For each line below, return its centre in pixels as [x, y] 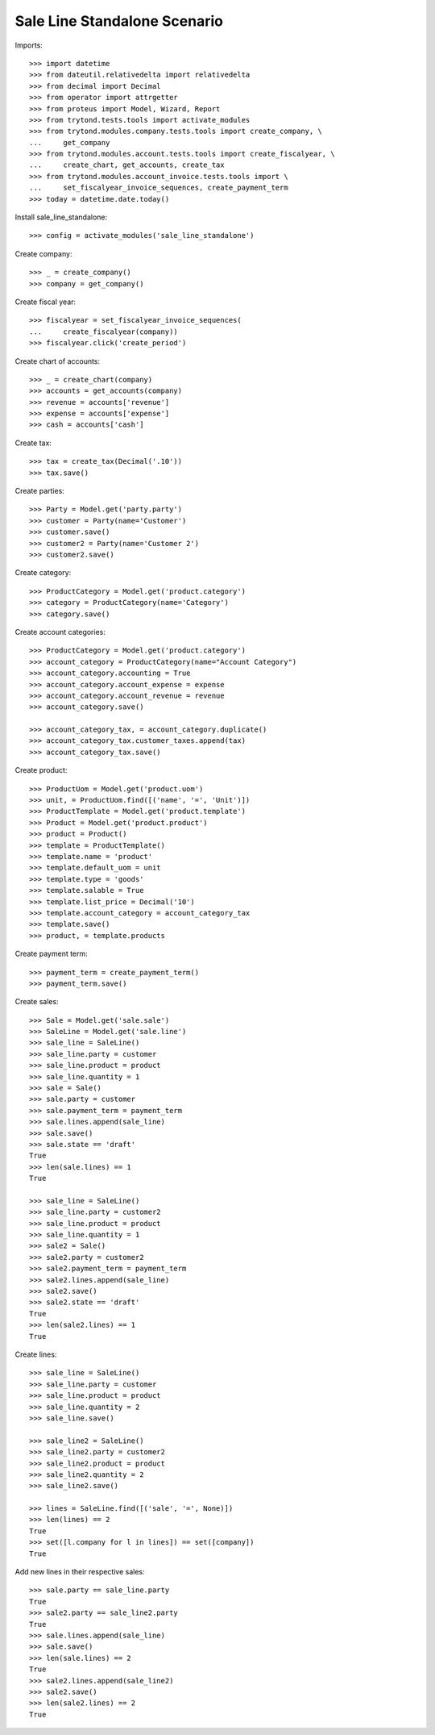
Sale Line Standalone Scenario [119, 21]
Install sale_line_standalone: [61, 217]
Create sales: [37, 1002]
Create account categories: [60, 632]
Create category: [43, 573]
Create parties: [39, 491]
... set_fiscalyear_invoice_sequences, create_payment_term [159, 188]
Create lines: [36, 1354]
